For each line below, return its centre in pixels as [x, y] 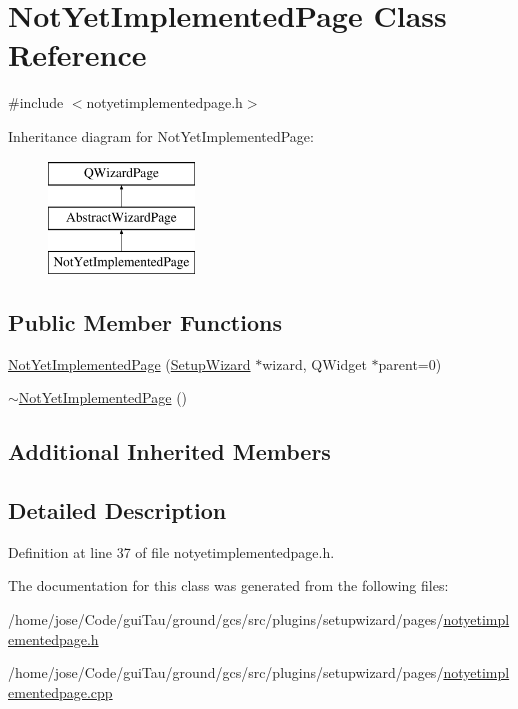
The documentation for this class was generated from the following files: [228, 585]
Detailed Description [117, 510]
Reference [77, 54]
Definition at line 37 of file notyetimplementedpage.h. [171, 551]
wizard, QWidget [314, 363]
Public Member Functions [145, 321]
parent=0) [410, 363]
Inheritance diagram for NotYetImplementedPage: [161, 135]
